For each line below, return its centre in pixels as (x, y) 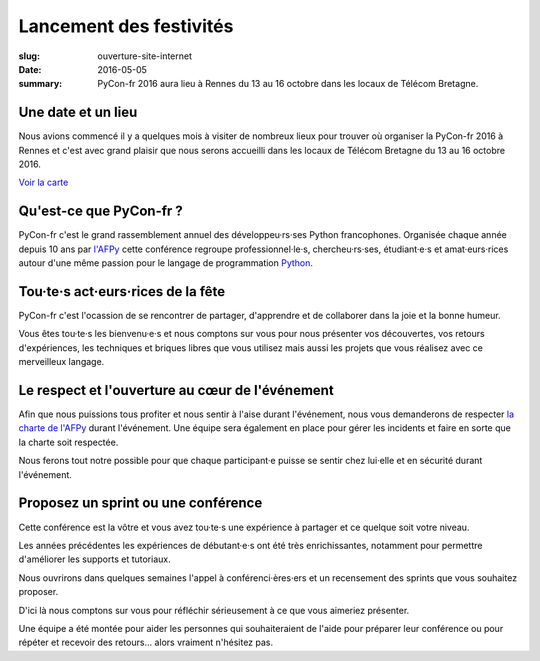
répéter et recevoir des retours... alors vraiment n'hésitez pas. (146, 642)
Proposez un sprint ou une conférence (140, 503)
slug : (29, 56)
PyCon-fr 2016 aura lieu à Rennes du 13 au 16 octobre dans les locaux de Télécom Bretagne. (288, 84)
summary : (40, 84)
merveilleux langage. (61, 362)
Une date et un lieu (78, 112)
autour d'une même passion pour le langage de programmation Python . (166, 263)
